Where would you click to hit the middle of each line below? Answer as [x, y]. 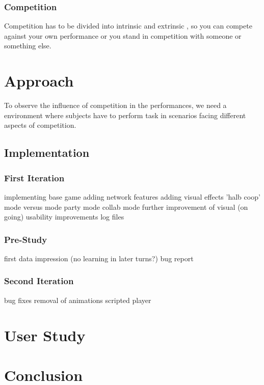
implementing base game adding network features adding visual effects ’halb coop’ [132, 196]
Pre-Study [26, 239]
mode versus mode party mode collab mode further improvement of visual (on [126, 207]
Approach [39, 81]
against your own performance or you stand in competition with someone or [123, 35]
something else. [28, 46]
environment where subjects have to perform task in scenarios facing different [125, 115]
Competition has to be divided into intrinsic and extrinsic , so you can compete [128, 26]
